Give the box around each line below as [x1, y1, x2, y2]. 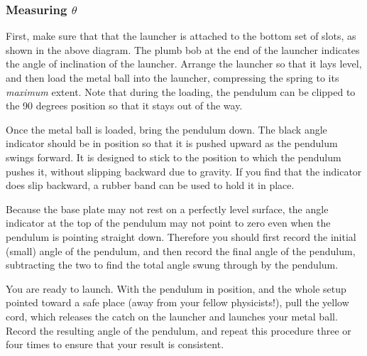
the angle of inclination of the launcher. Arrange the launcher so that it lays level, [6, 56, 362, 71]
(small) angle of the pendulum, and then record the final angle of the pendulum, [6, 243, 356, 258]
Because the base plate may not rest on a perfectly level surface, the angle [6, 201, 329, 216]
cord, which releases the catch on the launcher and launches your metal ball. [6, 308, 338, 323]
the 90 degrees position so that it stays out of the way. [6, 98, 243, 113]
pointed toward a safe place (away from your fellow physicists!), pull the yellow [6, 295, 349, 310]
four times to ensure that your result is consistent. [6, 337, 224, 352]
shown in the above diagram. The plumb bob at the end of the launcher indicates [6, 42, 360, 57]
